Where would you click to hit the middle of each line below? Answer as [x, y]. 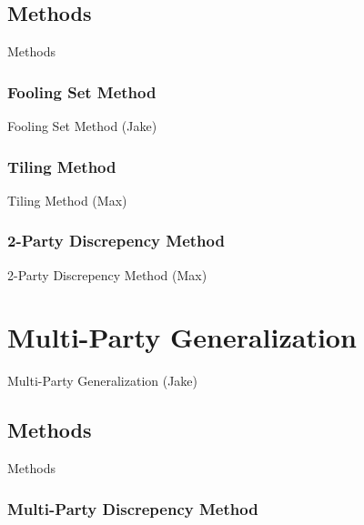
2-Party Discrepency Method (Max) [107, 274]
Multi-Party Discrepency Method [133, 508]
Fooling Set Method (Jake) [82, 126]
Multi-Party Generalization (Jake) [103, 381]
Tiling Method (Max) [67, 200]
